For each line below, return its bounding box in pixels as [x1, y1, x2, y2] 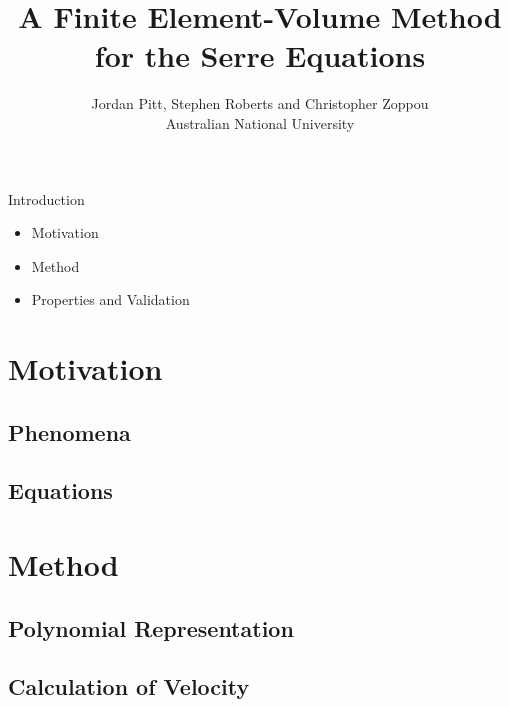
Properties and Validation [31, 289, 190, 310]
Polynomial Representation [8, 612, 294, 643]
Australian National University [165, 112, 355, 133]
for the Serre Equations [94, 35, 426, 76]
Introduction [8, 188, 85, 209]
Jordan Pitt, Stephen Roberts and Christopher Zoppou [91, 93, 429, 114]
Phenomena [8, 416, 131, 447]
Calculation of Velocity [8, 671, 250, 702]
